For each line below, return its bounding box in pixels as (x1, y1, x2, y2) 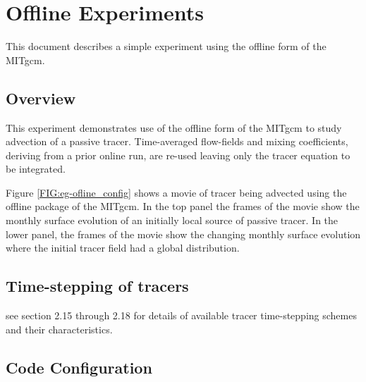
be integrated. (6, 161, 66, 176)
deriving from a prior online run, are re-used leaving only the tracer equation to (6, 147, 350, 162)
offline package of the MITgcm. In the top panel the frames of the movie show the (6, 199, 360, 214)
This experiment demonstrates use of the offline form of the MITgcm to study (6, 120, 342, 135)
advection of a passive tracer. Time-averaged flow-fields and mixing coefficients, (6, 134, 348, 149)
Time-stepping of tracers (6, 275, 189, 297)
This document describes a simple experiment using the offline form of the (6, 39, 327, 54)
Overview (6, 87, 76, 109)
